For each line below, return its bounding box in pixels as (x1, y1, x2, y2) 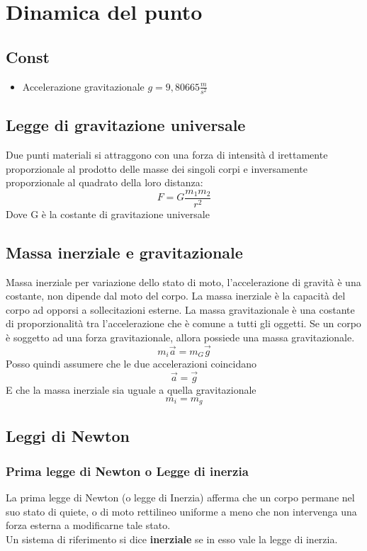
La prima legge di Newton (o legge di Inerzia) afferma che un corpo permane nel (6, 490, 355, 505)
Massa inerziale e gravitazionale (6, 241, 243, 263)
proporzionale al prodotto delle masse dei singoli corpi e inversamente (6, 161, 307, 176)
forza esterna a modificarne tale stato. (6, 518, 171, 533)
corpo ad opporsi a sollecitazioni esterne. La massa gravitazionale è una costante (6, 302, 355, 317)
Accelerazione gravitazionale (22, 79, 145, 93)
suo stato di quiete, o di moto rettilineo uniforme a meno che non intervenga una (6, 504, 357, 518)
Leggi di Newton (6, 425, 130, 447)
